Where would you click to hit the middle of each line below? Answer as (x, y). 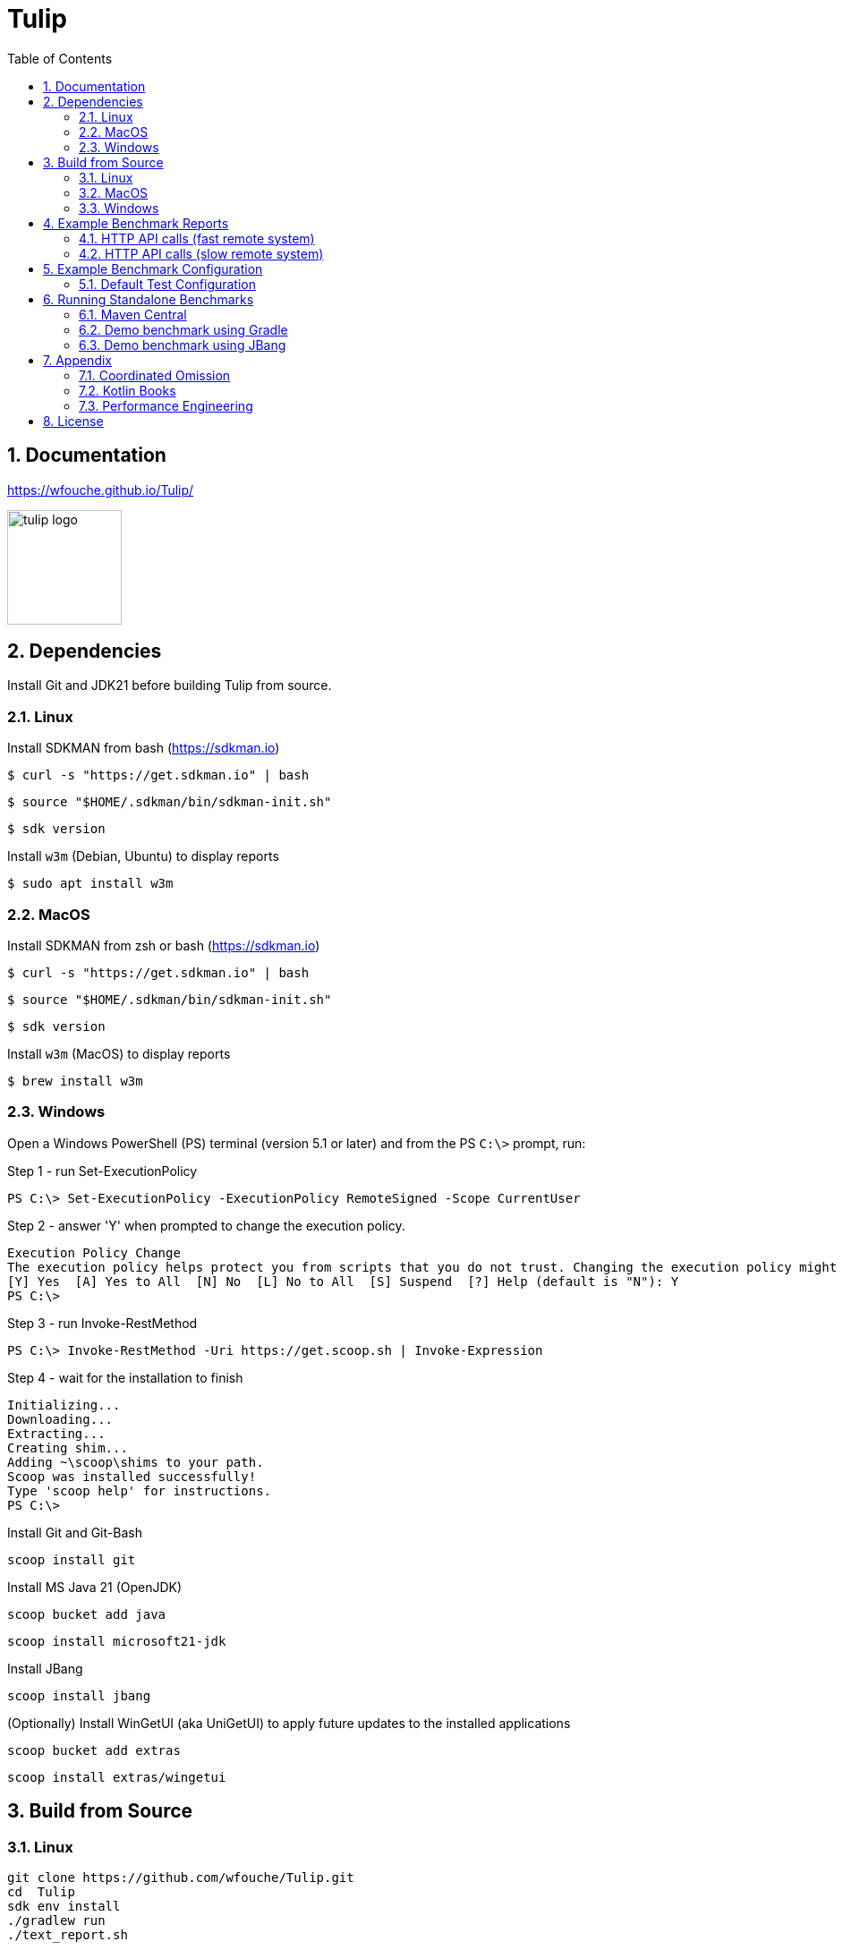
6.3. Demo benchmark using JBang (183, 345)
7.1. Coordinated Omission (155, 375)
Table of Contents (60, 58)
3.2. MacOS (114, 192)
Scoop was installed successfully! (132, 1476)
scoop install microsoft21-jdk (117, 1641)
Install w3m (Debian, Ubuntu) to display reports (143, 856)
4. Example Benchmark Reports (136, 223)
